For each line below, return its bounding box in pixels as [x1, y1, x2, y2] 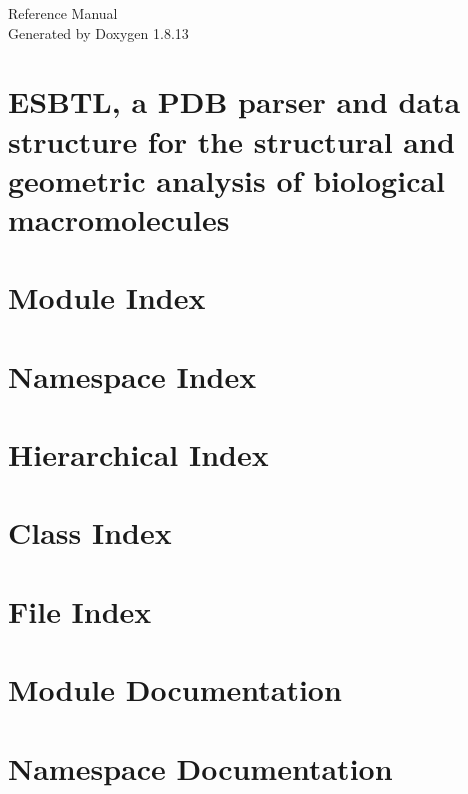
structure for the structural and [8, 120, 455, 161]
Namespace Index [8, 355, 257, 396]
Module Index [8, 277, 206, 318]
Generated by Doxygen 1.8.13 [8, 22, 189, 43]
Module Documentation [8, 669, 342, 710]
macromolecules [8, 198, 230, 239]
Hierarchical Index [8, 434, 269, 475]
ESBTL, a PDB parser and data [8, 81, 461, 122]
